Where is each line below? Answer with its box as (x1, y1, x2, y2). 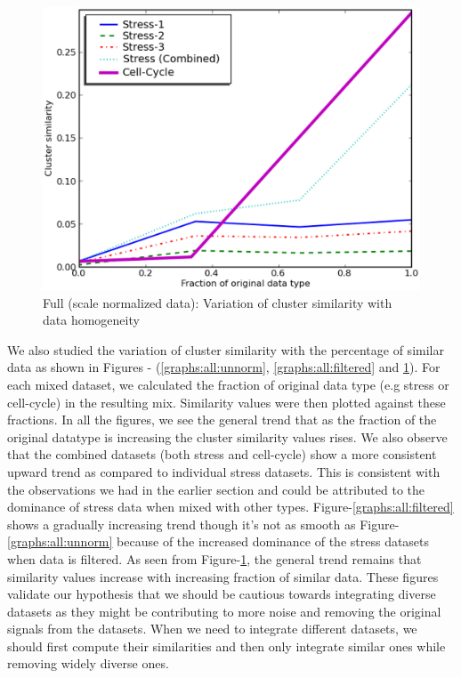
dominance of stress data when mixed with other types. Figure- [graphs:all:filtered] (7, 497, 454, 516)
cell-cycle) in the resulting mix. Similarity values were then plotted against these (7, 392, 446, 411)
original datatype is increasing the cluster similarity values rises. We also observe (7, 427, 448, 446)
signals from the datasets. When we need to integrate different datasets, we (7, 619, 417, 638)
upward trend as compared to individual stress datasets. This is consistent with (7, 462, 441, 480)
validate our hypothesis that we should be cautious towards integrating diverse (7, 585, 436, 603)
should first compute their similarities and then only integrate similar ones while (7, 636, 446, 655)
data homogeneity (43, 311, 140, 329)
